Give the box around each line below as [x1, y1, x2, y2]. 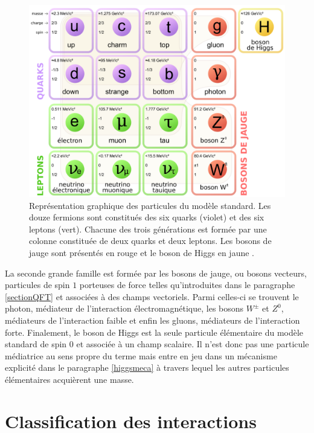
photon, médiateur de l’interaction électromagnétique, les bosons [5, 302, 244, 315]
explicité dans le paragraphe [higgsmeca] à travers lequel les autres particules [5, 361, 289, 374]
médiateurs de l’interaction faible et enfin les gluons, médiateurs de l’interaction [5, 313, 300, 326]
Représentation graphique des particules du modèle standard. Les [29, 199, 271, 211]
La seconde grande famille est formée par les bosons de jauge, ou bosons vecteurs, [5, 266, 307, 279]
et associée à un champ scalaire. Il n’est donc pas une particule [76, 338, 309, 350]
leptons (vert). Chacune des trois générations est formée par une [29, 222, 267, 235]
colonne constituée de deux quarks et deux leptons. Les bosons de [29, 234, 272, 247]
